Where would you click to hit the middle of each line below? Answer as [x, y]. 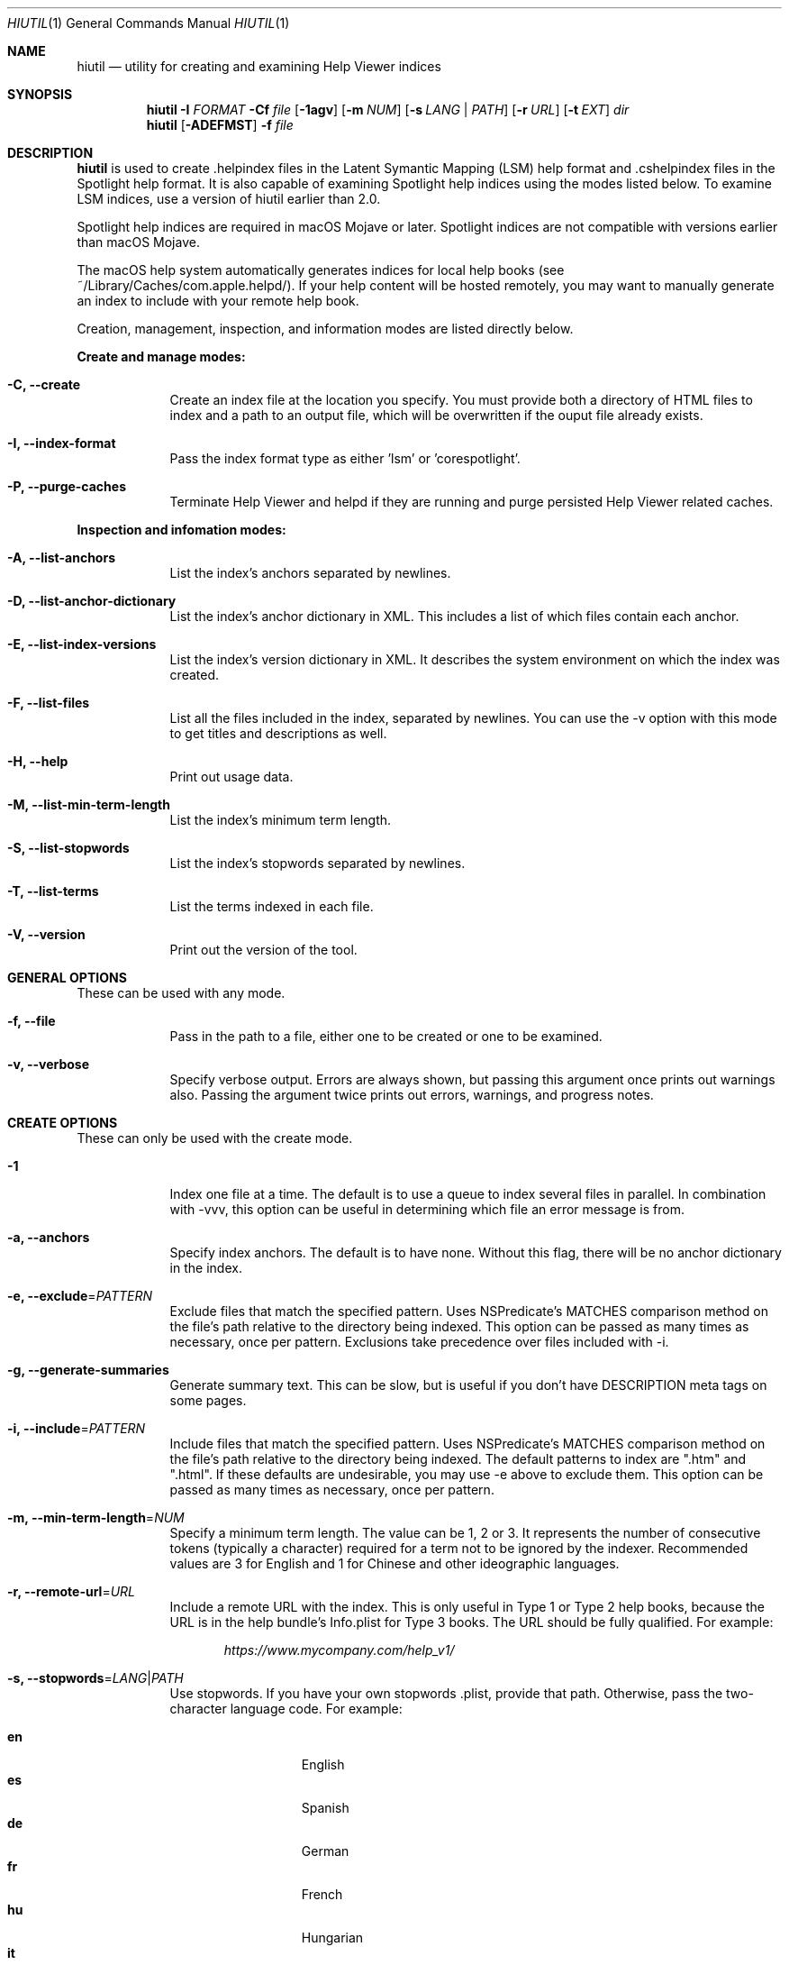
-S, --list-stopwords [68, 848]
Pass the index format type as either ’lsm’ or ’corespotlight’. [345, 458]
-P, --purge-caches [67, 486]
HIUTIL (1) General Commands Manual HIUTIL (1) [149, 23]
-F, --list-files [49, 703]
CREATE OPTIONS [63, 1123]
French [322, 1894]
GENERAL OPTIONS [67, 978]
